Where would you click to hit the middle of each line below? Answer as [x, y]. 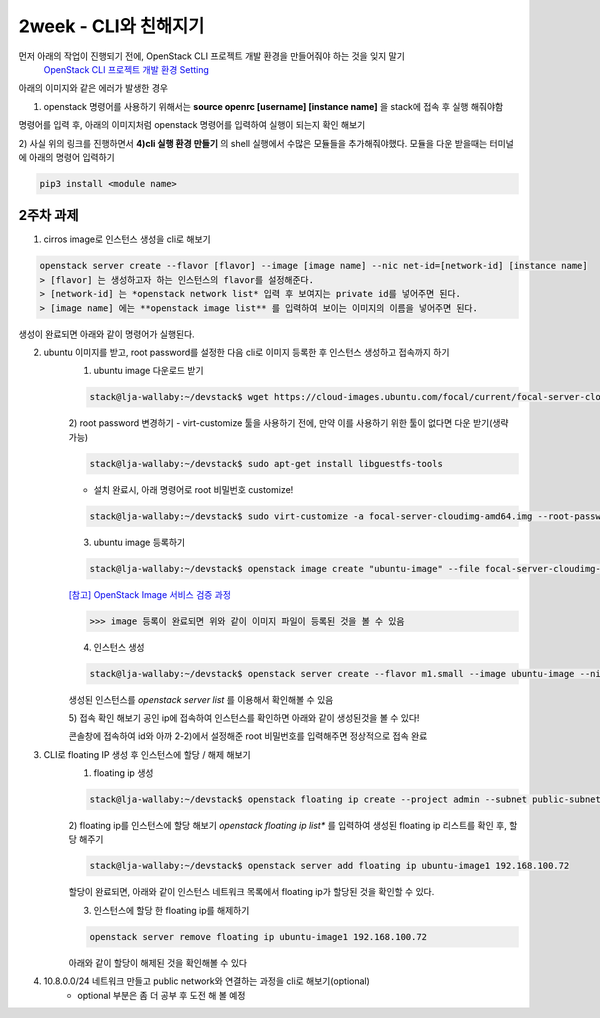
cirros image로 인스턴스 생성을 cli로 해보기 [127, 239]
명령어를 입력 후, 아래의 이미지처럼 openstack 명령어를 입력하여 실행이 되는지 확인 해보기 [192, 125]
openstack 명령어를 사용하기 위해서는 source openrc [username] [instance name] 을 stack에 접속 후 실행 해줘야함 [273, 106]
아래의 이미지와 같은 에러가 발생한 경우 [93, 88]
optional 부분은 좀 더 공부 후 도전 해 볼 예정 [161, 995]
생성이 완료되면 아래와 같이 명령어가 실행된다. [106, 334]
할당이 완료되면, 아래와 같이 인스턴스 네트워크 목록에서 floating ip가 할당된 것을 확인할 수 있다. [251, 892]
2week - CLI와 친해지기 [111, 26]
